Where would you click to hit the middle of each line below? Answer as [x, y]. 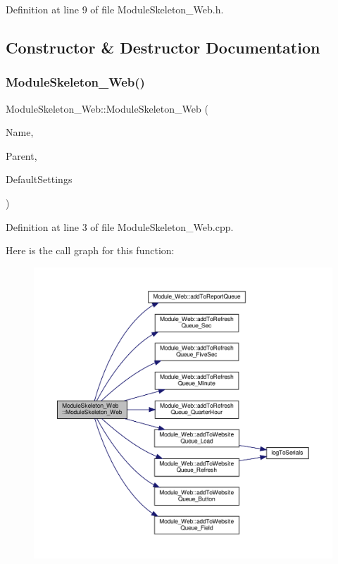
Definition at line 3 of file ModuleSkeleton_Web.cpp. [120, 226]
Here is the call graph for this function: [90, 250]
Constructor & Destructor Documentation [163, 47]
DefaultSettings [39, 179]
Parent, [21, 155]
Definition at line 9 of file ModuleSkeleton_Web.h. [115, 9]
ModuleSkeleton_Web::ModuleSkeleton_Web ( [107, 108]
